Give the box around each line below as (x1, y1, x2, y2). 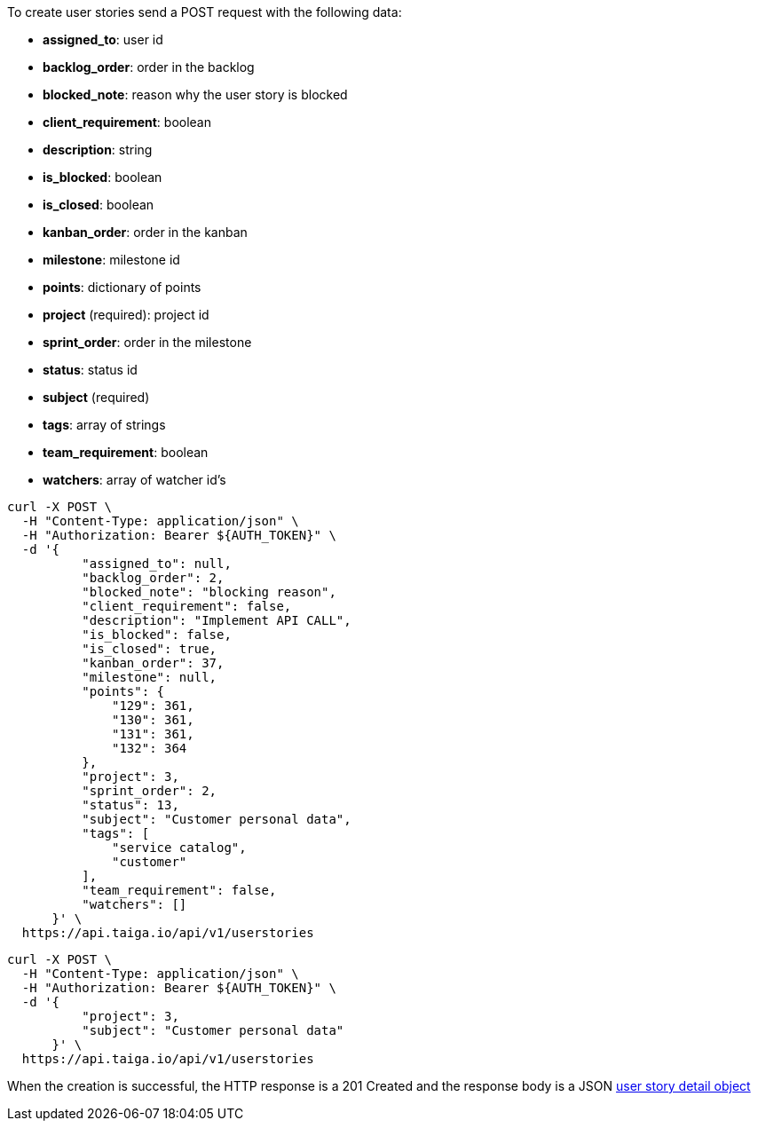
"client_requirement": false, (82, 599, 292, 613)
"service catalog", (112, 840, 247, 855)
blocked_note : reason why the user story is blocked (43, 87, 348, 102)
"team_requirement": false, (82, 883, 277, 897)
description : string (43, 142, 153, 157)
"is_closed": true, (82, 642, 217, 656)
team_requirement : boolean (43, 445, 209, 460)
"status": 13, (82, 798, 179, 812)
